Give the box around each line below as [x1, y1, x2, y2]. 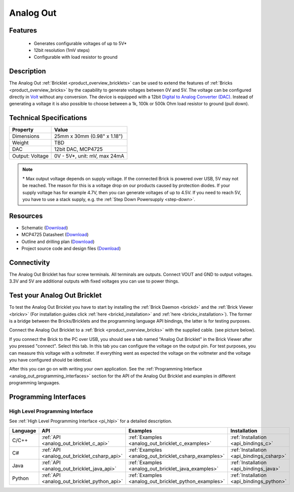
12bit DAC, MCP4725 [54, 146, 103, 153]
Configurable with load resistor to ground [34, 54, 118, 60]
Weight [12, 139, 29, 146]
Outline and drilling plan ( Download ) [21, 239, 95, 245]
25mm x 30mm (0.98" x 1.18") [54, 133, 123, 140]
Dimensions [12, 133, 39, 140]
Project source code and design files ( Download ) [21, 245, 121, 251]
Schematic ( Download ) [21, 225, 69, 231]
